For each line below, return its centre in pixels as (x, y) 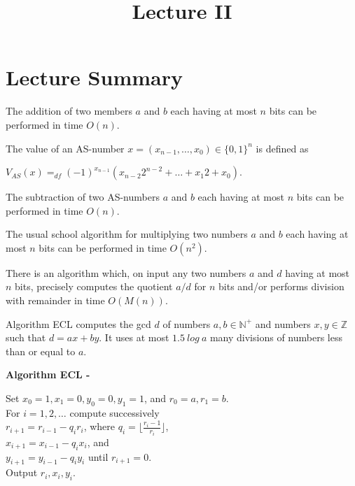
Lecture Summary (94, 77)
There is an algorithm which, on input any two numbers (126, 272)
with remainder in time (55, 300)
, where (99, 426)
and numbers (283, 323)
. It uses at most (134, 337)
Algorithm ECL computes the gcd (78, 323)
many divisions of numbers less (276, 337)
